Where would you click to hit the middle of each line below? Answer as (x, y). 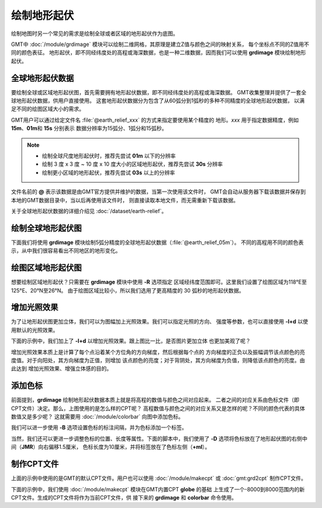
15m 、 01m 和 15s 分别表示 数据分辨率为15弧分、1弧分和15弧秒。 (89, 128)
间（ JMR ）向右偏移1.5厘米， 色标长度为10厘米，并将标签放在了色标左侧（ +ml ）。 (111, 447)
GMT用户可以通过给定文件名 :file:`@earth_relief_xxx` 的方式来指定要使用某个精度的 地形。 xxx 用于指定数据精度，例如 (155, 120)
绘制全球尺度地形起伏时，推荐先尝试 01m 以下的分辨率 (109, 156)
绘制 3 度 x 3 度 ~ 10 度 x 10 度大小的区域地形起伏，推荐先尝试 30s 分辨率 (132, 164)
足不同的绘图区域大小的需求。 (48, 109)
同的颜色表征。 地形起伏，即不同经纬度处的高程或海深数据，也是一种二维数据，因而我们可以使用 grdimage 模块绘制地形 (159, 53)
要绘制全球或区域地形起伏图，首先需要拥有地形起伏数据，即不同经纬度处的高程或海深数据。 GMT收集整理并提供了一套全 (159, 92)
